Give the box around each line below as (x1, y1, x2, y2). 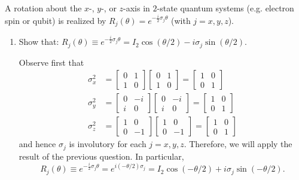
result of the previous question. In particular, (19, 150, 184, 162)
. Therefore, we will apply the (184, 138, 292, 150)
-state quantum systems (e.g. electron (157, 2, 294, 14)
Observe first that (19, 56, 84, 68)
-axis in (123, 2, 150, 14)
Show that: (19, 35, 59, 48)
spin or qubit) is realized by (5, 14, 106, 26)
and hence (19, 138, 56, 150)
